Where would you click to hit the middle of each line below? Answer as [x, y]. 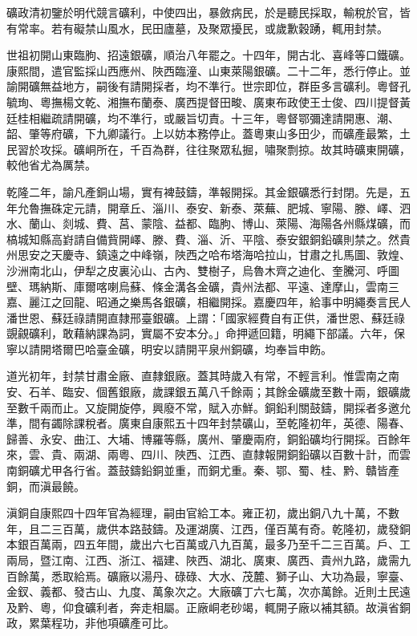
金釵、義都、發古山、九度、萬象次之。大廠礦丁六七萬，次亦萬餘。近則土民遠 [208, 591]
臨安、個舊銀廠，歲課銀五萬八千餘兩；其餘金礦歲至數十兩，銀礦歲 [236, 392]
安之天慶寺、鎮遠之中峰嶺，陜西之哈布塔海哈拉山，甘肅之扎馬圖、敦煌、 [219, 255]
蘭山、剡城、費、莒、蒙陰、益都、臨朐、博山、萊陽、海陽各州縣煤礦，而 [219, 223]
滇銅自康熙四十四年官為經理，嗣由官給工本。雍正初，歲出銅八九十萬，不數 [203, 513]
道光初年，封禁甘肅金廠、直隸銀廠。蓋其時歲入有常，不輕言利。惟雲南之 [197, 376]
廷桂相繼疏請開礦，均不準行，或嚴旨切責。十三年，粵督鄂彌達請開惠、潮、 [203, 117]
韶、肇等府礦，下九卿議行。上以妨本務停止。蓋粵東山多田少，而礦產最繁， [203, 134]
